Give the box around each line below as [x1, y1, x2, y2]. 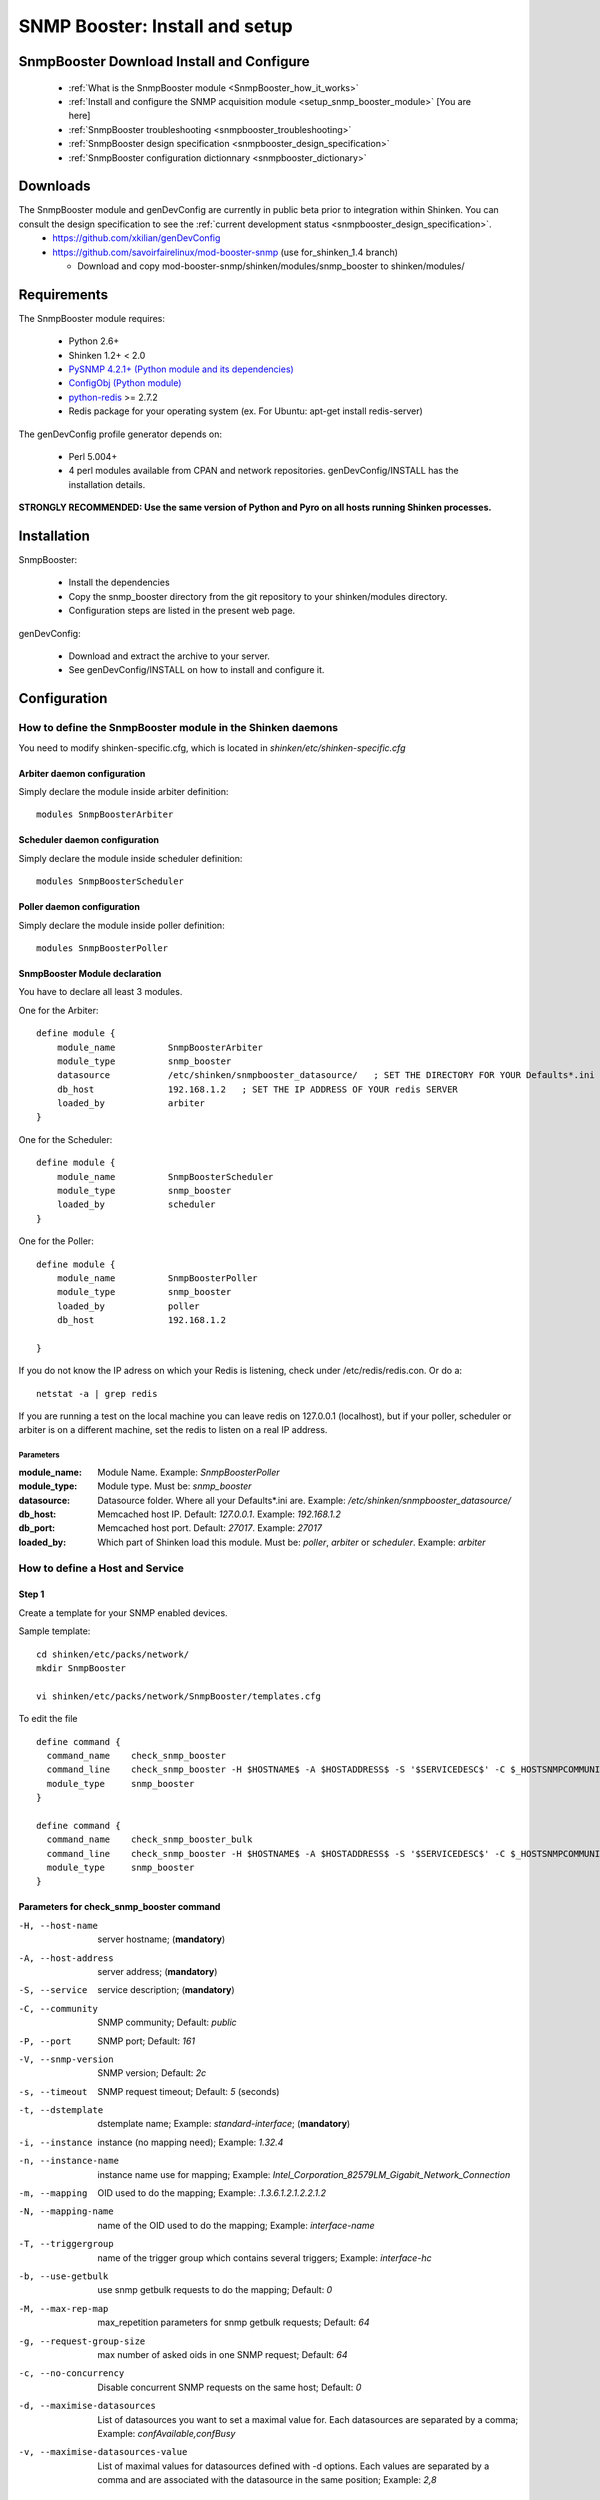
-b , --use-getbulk [18, 2271, 109, 2282]
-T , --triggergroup [18, 2238, 114, 2250]
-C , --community [18, 2003, 99, 2014]
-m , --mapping [18, 2188, 88, 2199]
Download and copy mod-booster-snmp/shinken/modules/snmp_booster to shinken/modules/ [77, 260, 465, 272]
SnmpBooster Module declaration [18, 967, 162, 979]
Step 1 [18, 1588, 45, 1600]
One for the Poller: [18, 1235, 94, 1247]
